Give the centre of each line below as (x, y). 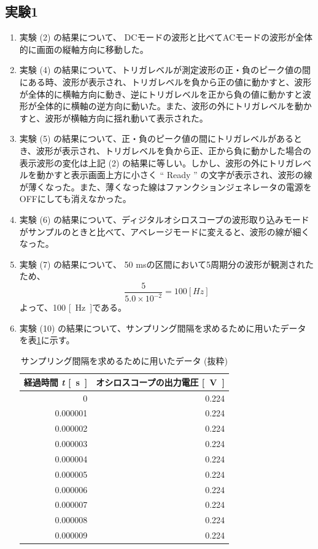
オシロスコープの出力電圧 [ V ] (161, 382)
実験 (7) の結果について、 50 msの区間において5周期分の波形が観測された (166, 264)
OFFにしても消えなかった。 (75, 199)
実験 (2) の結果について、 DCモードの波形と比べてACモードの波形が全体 (166, 37)
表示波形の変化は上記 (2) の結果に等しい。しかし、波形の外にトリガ (157, 162)
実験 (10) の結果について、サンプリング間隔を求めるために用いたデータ (163, 328)
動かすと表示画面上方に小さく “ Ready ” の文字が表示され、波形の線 (174, 175)
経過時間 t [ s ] (56, 382)
